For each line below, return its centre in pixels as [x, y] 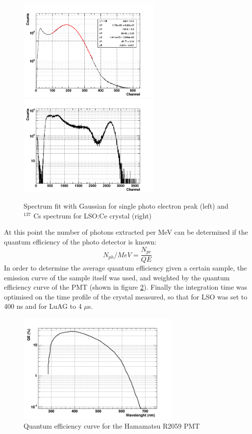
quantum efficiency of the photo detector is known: [80, 242]
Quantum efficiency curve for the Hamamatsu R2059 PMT [112, 425]
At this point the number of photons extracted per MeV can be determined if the [126, 232]
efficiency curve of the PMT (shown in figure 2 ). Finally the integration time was [126, 287]
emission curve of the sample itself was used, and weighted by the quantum [117, 277]
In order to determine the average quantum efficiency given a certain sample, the [126, 268]
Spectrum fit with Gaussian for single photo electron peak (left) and [126, 206]
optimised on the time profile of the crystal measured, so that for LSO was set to [126, 296]
